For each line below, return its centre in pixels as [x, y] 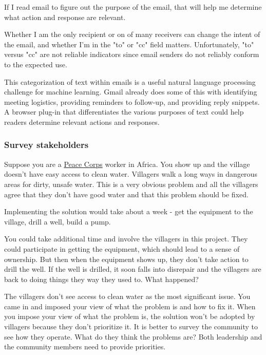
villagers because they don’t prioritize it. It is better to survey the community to [131, 326]
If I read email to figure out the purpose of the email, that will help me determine [133, 7]
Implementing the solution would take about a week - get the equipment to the [129, 211]
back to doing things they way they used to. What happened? [101, 279]
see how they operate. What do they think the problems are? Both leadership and [133, 336]
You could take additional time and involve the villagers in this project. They [126, 239]
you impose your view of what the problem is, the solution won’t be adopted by [130, 316]
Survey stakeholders [46, 145]
